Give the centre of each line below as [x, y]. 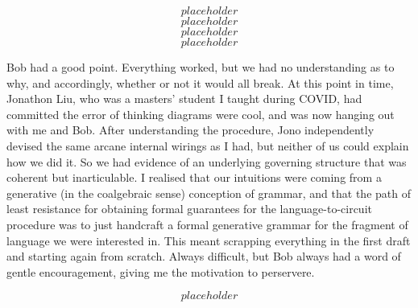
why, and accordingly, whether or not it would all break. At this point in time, [200, 82]
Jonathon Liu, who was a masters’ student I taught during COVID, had [184, 99]
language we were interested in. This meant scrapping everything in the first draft [209, 240]
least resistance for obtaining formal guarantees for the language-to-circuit [189, 209]
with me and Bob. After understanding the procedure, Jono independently [190, 130]
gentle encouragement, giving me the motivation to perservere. [161, 271]
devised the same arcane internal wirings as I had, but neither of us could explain [208, 145]
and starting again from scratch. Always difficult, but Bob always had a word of [204, 256]
